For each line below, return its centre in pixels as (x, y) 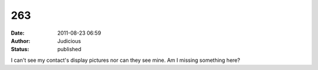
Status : (20, 49)
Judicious (69, 41)
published (69, 49)
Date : (18, 33)
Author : (21, 41)
